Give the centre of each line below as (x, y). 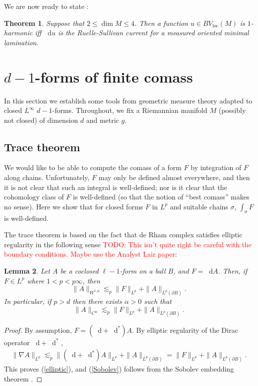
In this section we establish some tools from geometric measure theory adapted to (128, 100)
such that (158, 301)
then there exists (97, 301)
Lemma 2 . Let (27, 271)
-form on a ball (143, 271)
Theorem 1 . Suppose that (44, 23)
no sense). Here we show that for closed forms (74, 206)
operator (17, 342)
